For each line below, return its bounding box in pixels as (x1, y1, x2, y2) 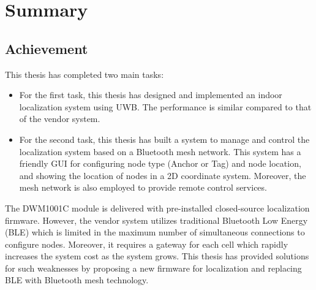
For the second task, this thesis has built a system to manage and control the (19, 132, 310, 145)
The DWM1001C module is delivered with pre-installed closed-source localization (5, 201, 310, 214)
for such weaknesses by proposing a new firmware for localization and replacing (5, 261, 302, 274)
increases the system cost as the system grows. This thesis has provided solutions (5, 250, 309, 262)
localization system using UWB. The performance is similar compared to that (19, 100, 312, 113)
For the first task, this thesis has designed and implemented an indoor (19, 88, 282, 101)
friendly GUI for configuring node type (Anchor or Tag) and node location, (19, 157, 301, 170)
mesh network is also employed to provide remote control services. (19, 181, 267, 194)
